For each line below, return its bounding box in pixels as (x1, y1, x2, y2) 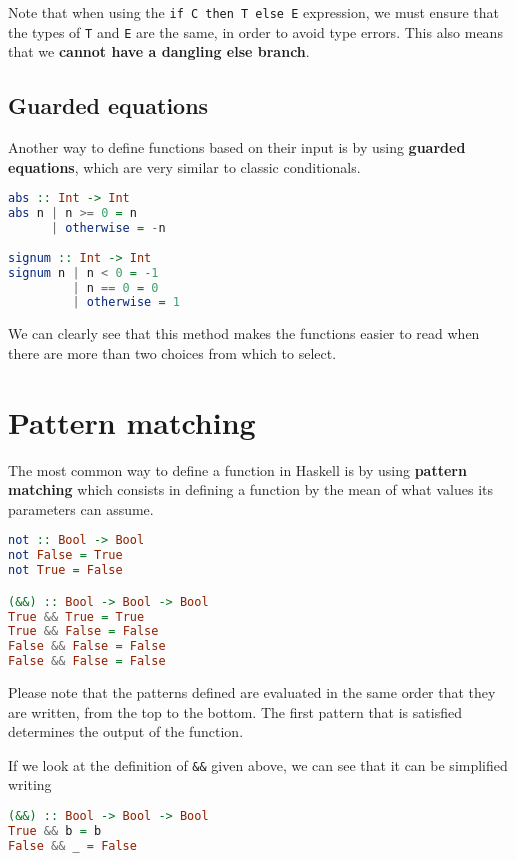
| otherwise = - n (50, 221, 166, 236)
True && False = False (8, 624, 159, 639)
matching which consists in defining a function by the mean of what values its (8, 479, 494, 500)
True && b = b (8, 823, 102, 838)
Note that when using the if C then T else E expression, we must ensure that (8, 2, 499, 22)
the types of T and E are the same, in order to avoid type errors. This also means (8, 21, 503, 42)
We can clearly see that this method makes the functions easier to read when (8, 323, 480, 344)
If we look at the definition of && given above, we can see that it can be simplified (8, 754, 508, 775)
